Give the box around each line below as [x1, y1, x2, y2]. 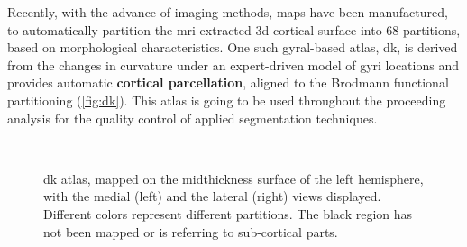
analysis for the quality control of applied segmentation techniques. [7, 108, 378, 127]
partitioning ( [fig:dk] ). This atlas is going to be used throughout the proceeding [7, 90, 446, 109]
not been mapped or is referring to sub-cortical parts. [43, 222, 338, 241]
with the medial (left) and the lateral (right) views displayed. [43, 187, 381, 206]
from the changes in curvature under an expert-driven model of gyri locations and [7, 55, 459, 74]
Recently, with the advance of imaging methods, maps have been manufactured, [7, 3, 448, 21]
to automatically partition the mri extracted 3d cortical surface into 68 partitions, [7, 20, 461, 39]
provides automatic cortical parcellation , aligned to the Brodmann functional [7, 73, 449, 92]
